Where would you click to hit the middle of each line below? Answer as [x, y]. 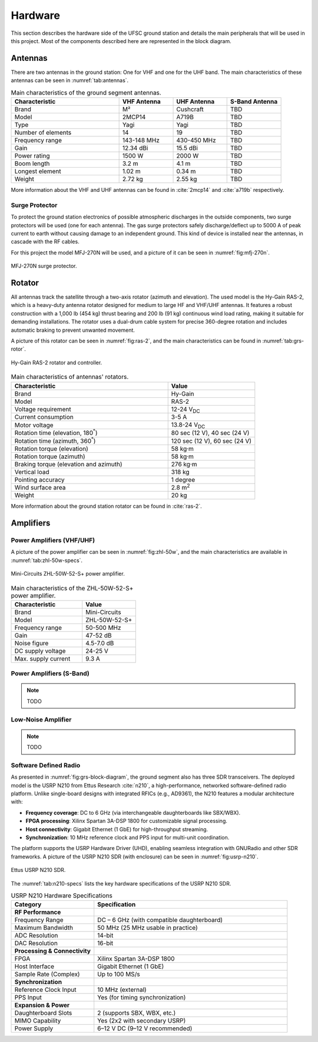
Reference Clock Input [45, 990]
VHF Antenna [142, 102]
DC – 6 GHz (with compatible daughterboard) [160, 920]
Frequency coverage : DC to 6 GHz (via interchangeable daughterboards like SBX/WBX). [133, 812]
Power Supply [34, 1028]
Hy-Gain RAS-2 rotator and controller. [57, 362]
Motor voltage [34, 425]
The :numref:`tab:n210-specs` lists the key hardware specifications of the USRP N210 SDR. [121, 883]
